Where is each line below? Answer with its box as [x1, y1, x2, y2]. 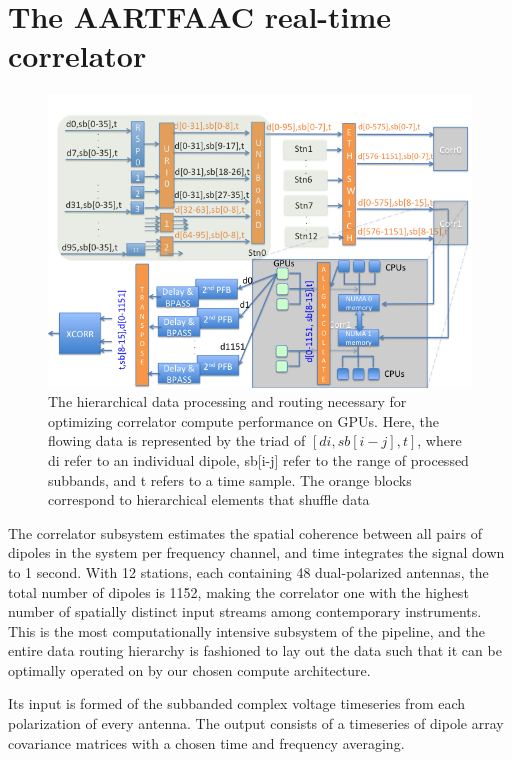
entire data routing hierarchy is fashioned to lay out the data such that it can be [8, 640, 502, 661]
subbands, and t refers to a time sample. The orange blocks [48, 469, 412, 490]
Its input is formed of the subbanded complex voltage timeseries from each [8, 693, 466, 714]
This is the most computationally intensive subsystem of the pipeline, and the [8, 620, 485, 641]
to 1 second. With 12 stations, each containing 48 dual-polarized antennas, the [8, 561, 489, 582]
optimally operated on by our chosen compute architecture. [8, 659, 371, 680]
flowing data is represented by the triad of [48, 430, 306, 451]
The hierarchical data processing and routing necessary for [48, 391, 407, 412]
